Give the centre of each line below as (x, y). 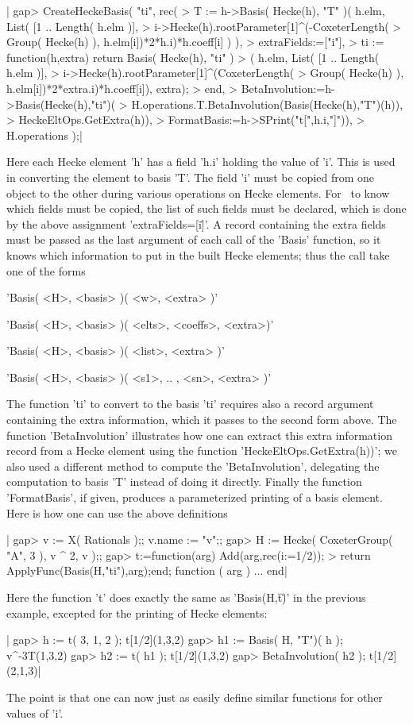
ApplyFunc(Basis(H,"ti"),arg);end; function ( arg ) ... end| (147, 570)
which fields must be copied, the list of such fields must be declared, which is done (206, 208)
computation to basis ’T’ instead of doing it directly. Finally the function (184, 481)
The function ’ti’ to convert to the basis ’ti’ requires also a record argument (190, 404)
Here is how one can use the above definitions (117, 512)
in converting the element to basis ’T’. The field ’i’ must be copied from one (191, 177)
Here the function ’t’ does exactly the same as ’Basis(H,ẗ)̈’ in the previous (186, 597)
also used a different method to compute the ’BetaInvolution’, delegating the (193, 466)
